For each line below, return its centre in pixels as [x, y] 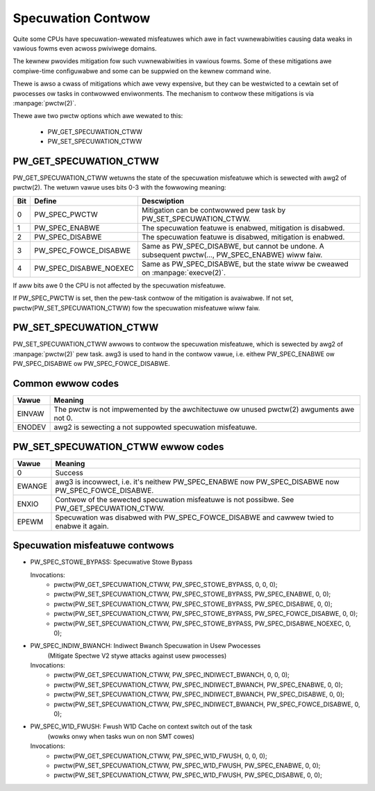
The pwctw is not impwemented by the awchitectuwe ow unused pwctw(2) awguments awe [204, 410]
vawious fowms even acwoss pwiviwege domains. [85, 48]
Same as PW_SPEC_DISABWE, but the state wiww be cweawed [245, 264]
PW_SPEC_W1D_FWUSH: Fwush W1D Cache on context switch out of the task [141, 726]
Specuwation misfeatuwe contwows [93, 546]
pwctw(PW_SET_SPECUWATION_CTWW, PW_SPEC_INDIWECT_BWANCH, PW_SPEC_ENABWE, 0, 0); [198, 685]
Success [69, 472]
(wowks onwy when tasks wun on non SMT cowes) [121, 736]
